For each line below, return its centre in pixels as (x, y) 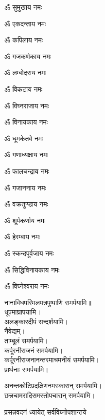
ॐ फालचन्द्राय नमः (27, 171)
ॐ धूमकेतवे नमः (24, 138)
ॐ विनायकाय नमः (26, 122)
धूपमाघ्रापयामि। (23, 312)
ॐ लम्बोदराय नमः (25, 73)
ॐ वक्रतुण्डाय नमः (26, 204)
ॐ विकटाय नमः (24, 89)
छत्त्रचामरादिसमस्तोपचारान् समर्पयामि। (50, 395)
